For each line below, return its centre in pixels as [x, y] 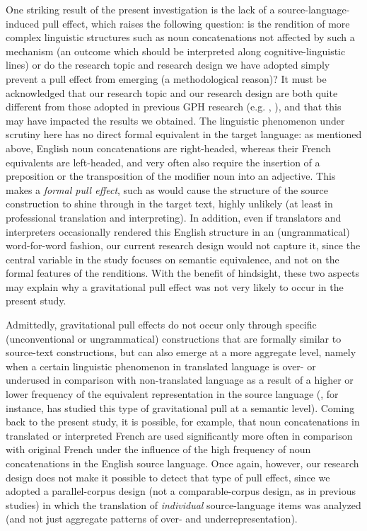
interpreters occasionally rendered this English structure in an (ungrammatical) [178, 231]
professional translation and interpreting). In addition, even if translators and [174, 217]
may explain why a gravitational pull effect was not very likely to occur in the [175, 286]
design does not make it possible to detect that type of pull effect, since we [168, 477]
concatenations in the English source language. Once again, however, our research [182, 463]
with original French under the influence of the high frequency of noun [158, 449]
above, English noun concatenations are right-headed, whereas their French [168, 148]
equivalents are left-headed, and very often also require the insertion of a [163, 162]
